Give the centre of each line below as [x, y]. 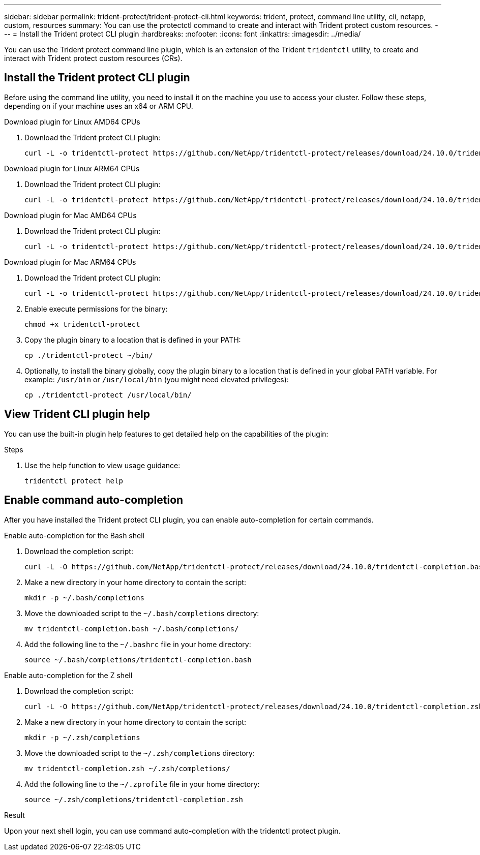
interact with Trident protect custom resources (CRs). [93, 58]
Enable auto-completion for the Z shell [68, 675]
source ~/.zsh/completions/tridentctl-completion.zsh [134, 799]
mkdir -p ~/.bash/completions [85, 598]
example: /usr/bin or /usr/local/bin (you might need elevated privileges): [157, 379]
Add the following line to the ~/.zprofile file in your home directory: [142, 784]
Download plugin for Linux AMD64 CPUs [72, 121]
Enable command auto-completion [94, 500]
